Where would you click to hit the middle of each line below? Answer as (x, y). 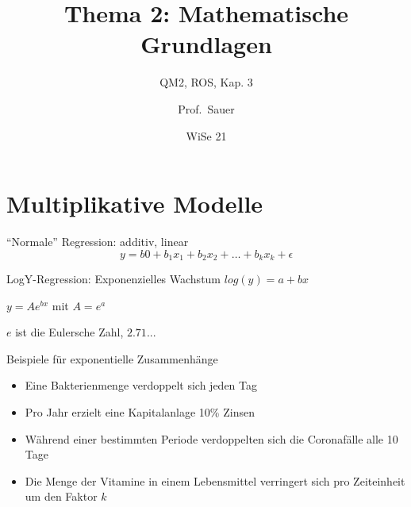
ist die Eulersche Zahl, (69, 332)
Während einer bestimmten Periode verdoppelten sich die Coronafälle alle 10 (211, 438)
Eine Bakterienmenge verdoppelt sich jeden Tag (141, 385)
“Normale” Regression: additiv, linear (98, 242)
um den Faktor (61, 496)
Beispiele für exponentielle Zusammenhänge (112, 358)
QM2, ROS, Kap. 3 (206, 82)
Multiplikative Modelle (135, 204)
